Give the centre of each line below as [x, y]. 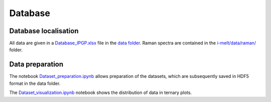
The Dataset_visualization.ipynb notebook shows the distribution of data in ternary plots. [101, 92]
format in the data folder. [35, 83]
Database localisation [44, 31]
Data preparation [36, 65]
